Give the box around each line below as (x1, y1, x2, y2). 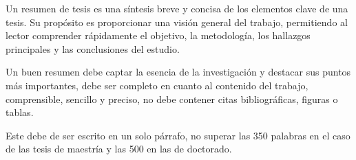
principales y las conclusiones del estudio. (6, 41, 180, 56)
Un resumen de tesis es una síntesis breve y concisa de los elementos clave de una (6, 1, 348, 15)
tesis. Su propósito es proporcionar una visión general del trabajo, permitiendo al (6, 14, 348, 29)
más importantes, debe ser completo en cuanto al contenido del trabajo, (6, 78, 308, 92)
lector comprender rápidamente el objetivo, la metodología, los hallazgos (6, 28, 311, 43)
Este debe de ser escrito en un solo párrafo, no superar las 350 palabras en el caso (6, 128, 350, 142)
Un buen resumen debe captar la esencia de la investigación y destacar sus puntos (6, 65, 351, 79)
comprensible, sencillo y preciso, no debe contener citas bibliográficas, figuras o (6, 91, 338, 106)
